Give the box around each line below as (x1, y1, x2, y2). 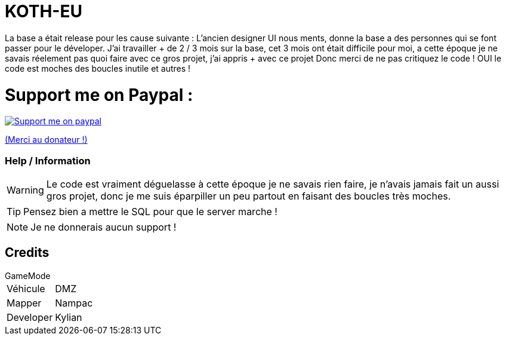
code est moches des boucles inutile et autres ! (5, 63, 191, 73)
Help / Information (5, 154, 91, 167)
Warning (7, 184, 44, 196)
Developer (7, 311, 53, 323)
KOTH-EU (5, 1, 82, 22)
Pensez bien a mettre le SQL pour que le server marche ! (23, 206, 277, 218)
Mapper (7, 296, 42, 309)
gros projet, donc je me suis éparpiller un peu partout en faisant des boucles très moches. (46, 190, 451, 202)
